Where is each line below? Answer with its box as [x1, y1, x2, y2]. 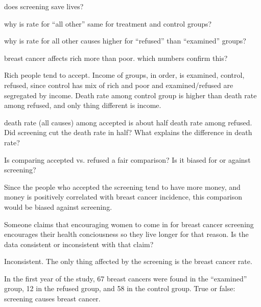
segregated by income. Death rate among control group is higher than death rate [4, 90, 257, 100]
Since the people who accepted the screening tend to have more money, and [4, 181, 241, 192]
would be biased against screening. [4, 201, 112, 212]
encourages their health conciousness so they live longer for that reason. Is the [4, 229, 249, 239]
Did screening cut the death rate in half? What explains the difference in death [4, 127, 252, 138]
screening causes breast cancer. [4, 293, 101, 304]
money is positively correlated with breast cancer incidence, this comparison [4, 191, 243, 202]
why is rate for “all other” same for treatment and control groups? [4, 18, 212, 29]
